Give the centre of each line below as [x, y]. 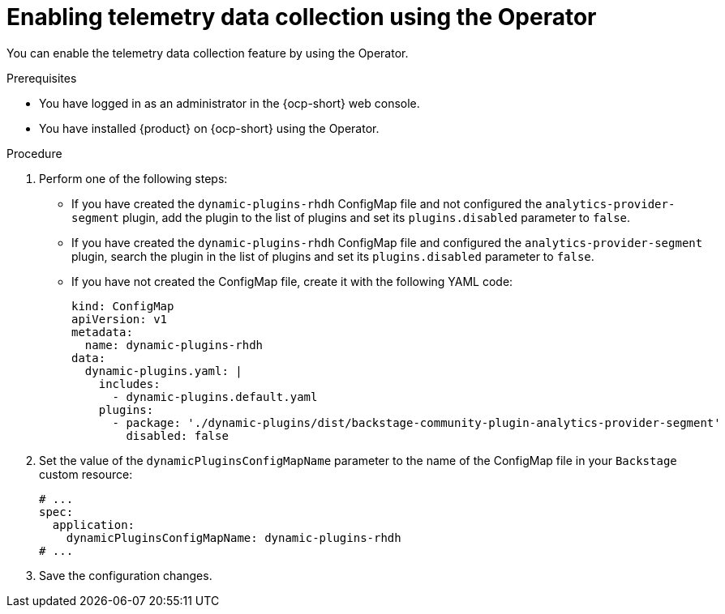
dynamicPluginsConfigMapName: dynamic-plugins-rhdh [234, 537]
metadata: [102, 332]
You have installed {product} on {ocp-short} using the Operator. [209, 128]
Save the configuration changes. [126, 575]
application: [94, 524]
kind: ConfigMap [123, 306]
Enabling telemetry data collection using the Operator [302, 17]
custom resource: [86, 474]
